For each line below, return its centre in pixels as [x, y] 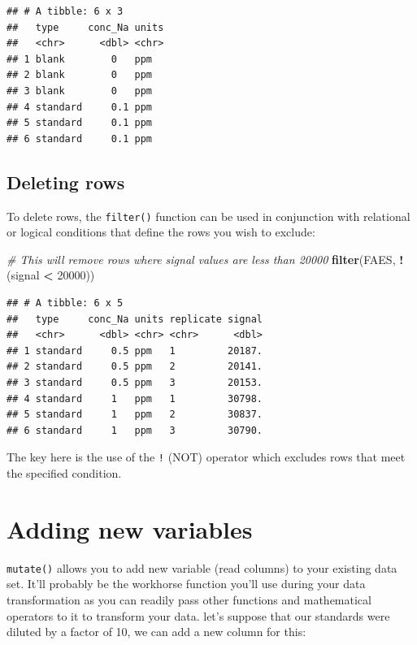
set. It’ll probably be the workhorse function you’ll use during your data [186, 584]
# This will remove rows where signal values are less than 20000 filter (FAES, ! [205, 259]
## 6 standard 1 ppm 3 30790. [135, 430]
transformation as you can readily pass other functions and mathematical [189, 599]
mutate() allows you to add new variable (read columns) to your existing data [202, 567]
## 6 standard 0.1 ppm [79, 139]
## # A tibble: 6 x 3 [65, 11]
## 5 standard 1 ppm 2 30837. [135, 415]
